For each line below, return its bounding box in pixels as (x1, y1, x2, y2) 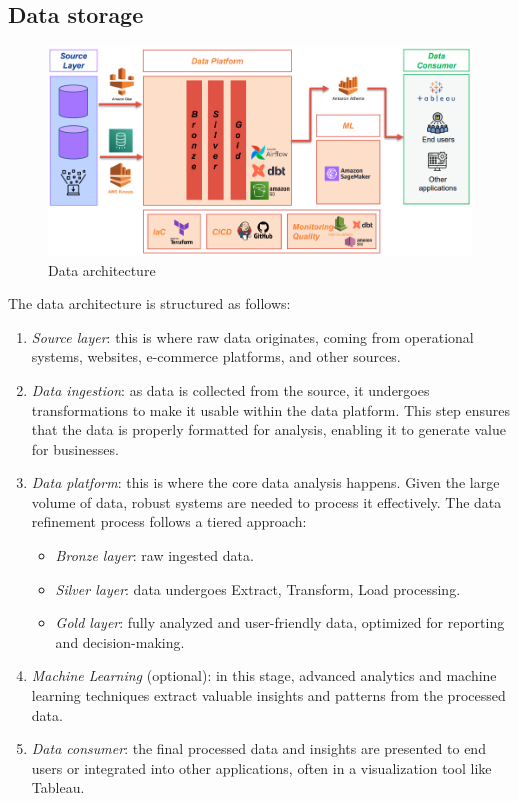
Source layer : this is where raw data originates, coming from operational (31, 326, 474, 347)
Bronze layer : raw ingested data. (55, 545, 254, 566)
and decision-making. (55, 631, 185, 652)
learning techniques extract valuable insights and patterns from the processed (31, 685, 506, 706)
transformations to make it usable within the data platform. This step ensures (31, 399, 511, 420)
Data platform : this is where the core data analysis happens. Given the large (31, 472, 500, 493)
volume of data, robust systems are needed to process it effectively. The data (31, 491, 502, 512)
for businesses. (31, 438, 119, 459)
